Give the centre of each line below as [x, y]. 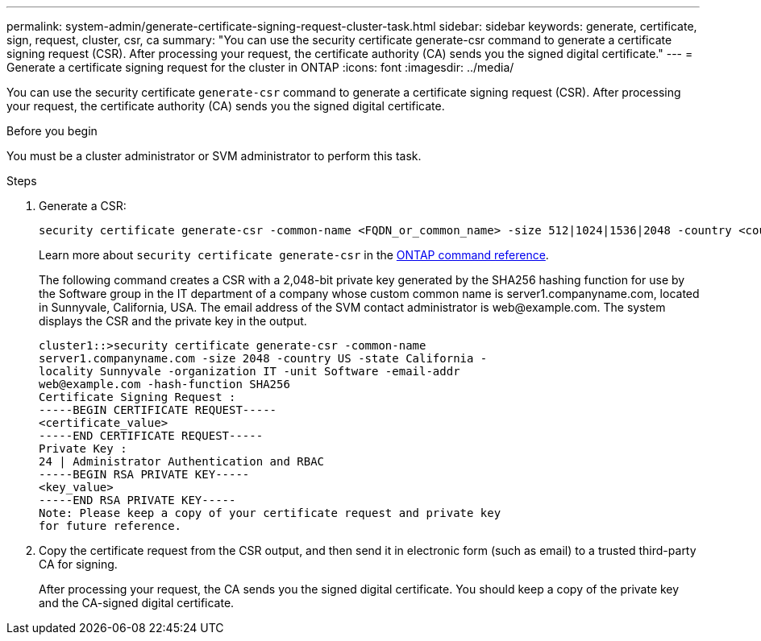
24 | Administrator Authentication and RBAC [182, 461]
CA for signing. [78, 564]
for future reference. [110, 526]
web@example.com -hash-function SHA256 [164, 384]
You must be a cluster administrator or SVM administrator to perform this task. [214, 156]
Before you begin [52, 131]
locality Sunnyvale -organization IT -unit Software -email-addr [250, 371]
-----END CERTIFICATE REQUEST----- [151, 436]
